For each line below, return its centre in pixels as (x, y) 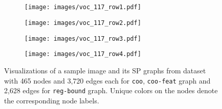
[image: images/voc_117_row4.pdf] (83, 54)
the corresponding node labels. (52, 100)
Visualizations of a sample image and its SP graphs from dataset (105, 71)
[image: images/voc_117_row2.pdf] (83, 23)
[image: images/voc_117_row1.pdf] (83, 7)
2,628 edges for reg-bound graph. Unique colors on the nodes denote (111, 90)
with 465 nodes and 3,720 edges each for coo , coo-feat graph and (107, 80)
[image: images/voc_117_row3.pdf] (83, 38)
